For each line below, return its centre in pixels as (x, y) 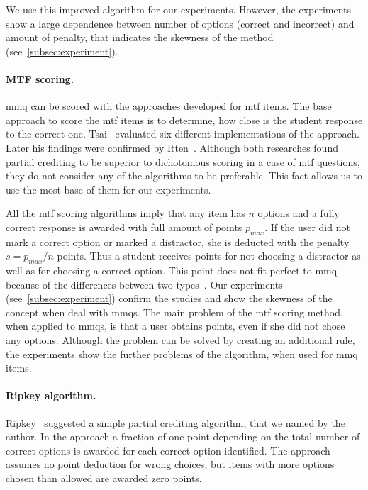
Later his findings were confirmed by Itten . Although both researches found (172, 147)
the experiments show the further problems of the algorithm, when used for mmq (182, 353)
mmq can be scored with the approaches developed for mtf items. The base (169, 106)
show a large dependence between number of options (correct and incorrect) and (180, 23)
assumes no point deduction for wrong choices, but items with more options (170, 464)
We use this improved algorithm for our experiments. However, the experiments (179, 9)
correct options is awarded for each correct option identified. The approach (168, 450)
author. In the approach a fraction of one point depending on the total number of (183, 436)
